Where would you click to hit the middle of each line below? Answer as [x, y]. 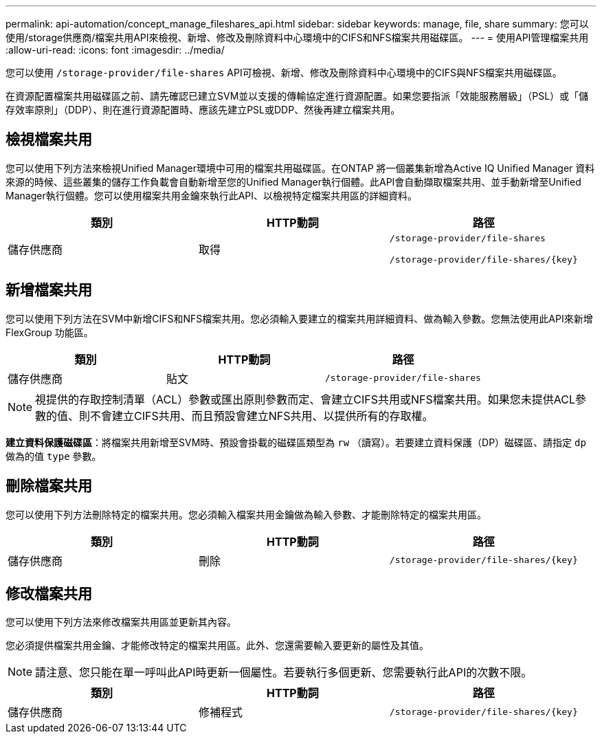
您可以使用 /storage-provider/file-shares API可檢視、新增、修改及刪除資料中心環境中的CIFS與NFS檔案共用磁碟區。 [284, 73]
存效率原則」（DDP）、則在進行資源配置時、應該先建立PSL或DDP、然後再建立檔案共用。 [203, 110]
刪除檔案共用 [49, 486]
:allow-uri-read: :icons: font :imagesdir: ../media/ [115, 50]
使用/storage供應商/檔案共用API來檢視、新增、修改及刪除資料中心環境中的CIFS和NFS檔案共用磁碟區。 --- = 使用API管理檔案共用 [297, 37]
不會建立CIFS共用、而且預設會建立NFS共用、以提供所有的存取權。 [262, 416]
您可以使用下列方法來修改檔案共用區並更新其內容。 [121, 622]
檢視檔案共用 [49, 140]
